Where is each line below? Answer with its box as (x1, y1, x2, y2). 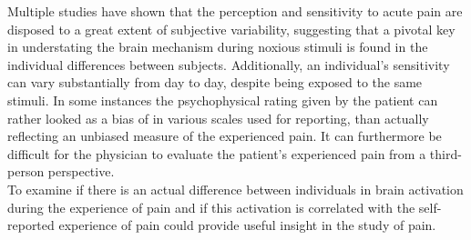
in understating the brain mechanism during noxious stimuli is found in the (7, 37, 428, 56)
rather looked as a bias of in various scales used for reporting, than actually (7, 108, 429, 127)
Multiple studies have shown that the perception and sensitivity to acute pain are (7, 2, 463, 20)
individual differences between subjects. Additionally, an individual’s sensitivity (7, 55, 450, 74)
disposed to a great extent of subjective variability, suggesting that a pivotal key (7, 19, 456, 38)
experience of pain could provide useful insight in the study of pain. (58, 215, 436, 235)
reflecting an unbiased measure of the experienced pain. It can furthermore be (7, 126, 442, 145)
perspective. (47, 162, 115, 181)
